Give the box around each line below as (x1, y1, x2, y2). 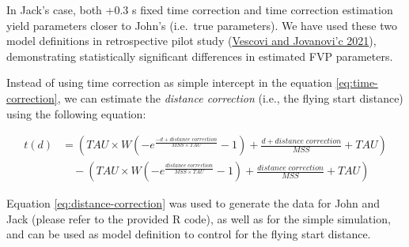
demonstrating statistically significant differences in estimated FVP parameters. (6, 47, 393, 64)
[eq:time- (335, 74, 378, 91)
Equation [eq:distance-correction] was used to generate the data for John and (6, 195, 381, 211)
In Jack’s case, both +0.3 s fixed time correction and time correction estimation (6, 2, 393, 17)
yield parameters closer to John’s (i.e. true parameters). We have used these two (6, 17, 397, 33)
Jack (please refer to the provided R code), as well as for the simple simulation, (6, 210, 391, 226)
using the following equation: (6, 105, 146, 122)
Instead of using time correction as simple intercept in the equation (6, 74, 332, 91)
